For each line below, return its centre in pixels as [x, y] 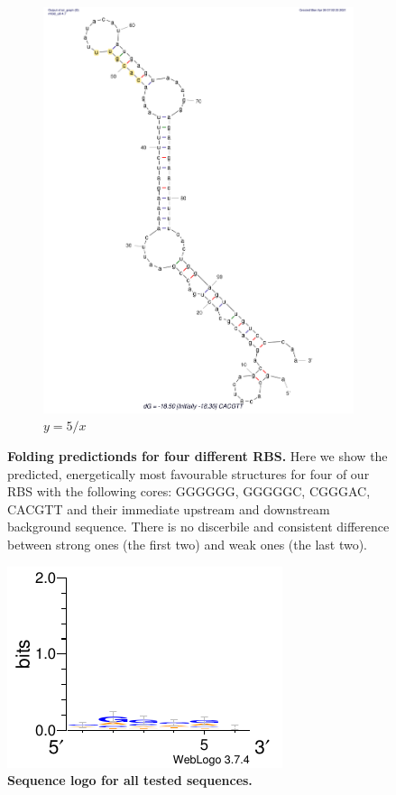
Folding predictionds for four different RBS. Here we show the [198, 456]
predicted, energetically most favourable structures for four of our [189, 473]
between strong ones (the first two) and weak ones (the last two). [188, 545]
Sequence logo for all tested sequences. [130, 780]
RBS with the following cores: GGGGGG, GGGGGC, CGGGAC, [189, 491]
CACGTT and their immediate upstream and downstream [169, 508]
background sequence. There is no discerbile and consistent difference [198, 527]
